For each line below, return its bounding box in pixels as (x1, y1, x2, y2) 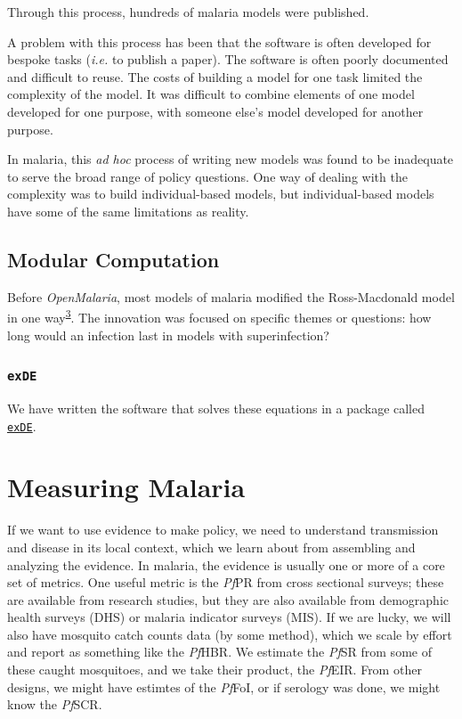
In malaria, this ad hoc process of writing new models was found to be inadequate (7, 150, 454, 168)
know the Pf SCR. (7, 695, 102, 714)
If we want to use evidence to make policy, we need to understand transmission (7, 520, 439, 539)
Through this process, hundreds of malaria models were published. (7, 3, 369, 20)
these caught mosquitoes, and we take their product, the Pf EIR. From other (7, 660, 422, 679)
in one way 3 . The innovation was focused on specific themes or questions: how (7, 306, 432, 326)
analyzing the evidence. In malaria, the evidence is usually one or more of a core (7, 555, 445, 574)
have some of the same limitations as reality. (7, 201, 249, 220)
